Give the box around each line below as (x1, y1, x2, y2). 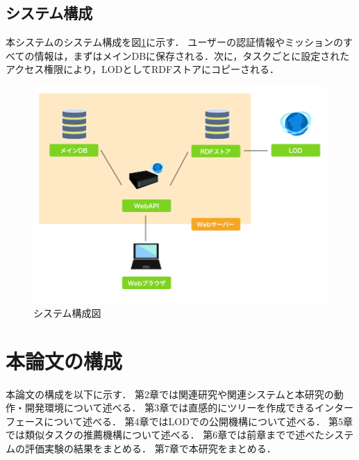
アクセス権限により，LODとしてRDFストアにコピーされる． (6, 62, 280, 76)
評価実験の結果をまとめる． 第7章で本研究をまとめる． (24, 441, 276, 455)
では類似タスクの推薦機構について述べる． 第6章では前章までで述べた (6, 427, 325, 442)
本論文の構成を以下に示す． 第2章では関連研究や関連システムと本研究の (6, 386, 334, 401)
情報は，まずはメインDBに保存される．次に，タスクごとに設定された (34, 48, 350, 63)
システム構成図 (33, 305, 101, 320)
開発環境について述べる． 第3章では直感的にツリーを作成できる (24, 400, 315, 415)
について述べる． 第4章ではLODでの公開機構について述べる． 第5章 (44, 413, 353, 428)
